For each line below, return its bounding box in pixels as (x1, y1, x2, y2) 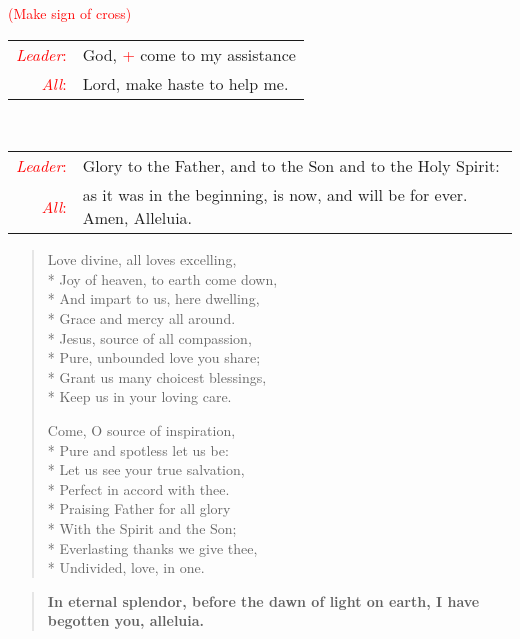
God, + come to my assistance (82, 42, 296, 66)
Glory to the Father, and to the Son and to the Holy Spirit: (82, 154, 500, 178)
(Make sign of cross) (8, 3, 132, 23)
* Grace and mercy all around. (47, 307, 236, 328)
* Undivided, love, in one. (47, 557, 205, 578)
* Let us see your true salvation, (47, 459, 245, 480)
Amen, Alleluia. (82, 206, 193, 230)
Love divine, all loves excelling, (47, 249, 237, 270)
